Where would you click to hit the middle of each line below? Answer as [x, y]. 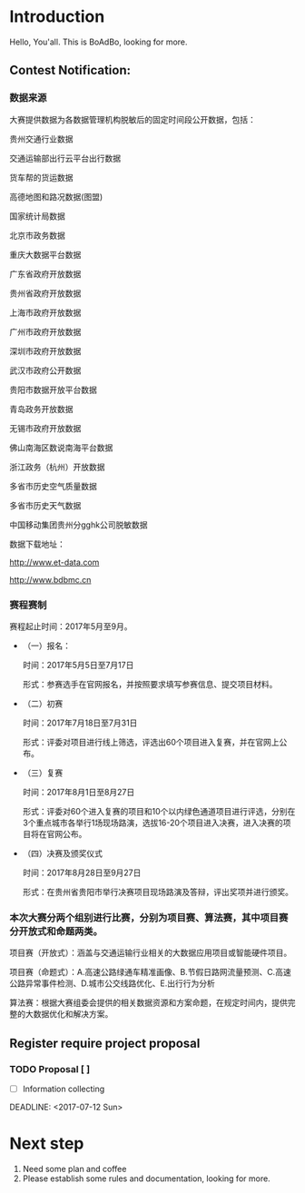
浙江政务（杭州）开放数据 [57, 467]
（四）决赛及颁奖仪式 [62, 853]
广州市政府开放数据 [45, 331]
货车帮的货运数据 [41, 177]
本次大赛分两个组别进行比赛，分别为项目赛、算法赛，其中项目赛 [149, 917]
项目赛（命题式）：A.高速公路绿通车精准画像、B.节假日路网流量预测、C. [143, 972]
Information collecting [64, 1089]
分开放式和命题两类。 [56, 931]
